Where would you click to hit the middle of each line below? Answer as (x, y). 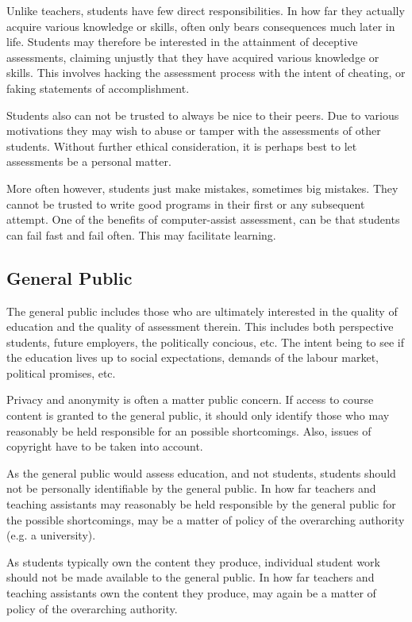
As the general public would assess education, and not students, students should (201, 472)
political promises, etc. (61, 372)
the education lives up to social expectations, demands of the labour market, (193, 357)
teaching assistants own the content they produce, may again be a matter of (191, 593)
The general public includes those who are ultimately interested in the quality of (202, 311)
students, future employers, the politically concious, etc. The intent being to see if (205, 342)
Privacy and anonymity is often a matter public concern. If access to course (190, 399)
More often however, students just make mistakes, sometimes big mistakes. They (202, 188)
